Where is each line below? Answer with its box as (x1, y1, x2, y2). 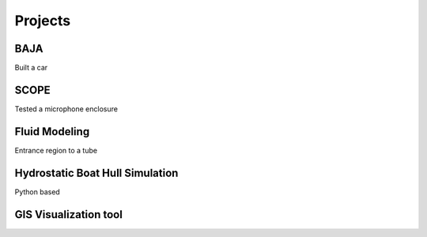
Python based (14, 186, 61, 197)
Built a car (14, 63, 48, 73)
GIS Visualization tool (14, 208, 123, 221)
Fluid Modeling (14, 125, 90, 138)
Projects (14, 12, 71, 29)
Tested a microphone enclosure (14, 103, 119, 114)
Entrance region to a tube (14, 145, 98, 155)
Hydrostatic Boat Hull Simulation (14, 166, 179, 179)
